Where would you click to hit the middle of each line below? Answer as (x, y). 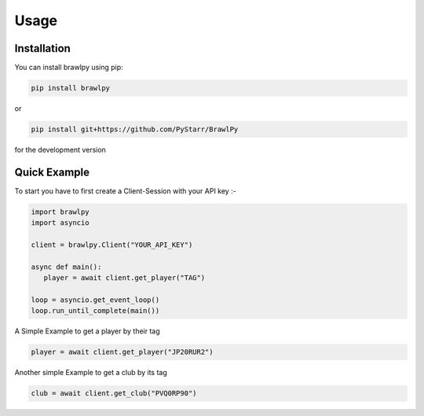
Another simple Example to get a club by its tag (91, 373)
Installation (42, 48)
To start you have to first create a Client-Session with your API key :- (126, 191)
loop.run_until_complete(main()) (95, 311)
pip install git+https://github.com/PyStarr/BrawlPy (135, 129)
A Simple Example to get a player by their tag (87, 331)
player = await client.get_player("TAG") (124, 278)
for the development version (60, 150)
